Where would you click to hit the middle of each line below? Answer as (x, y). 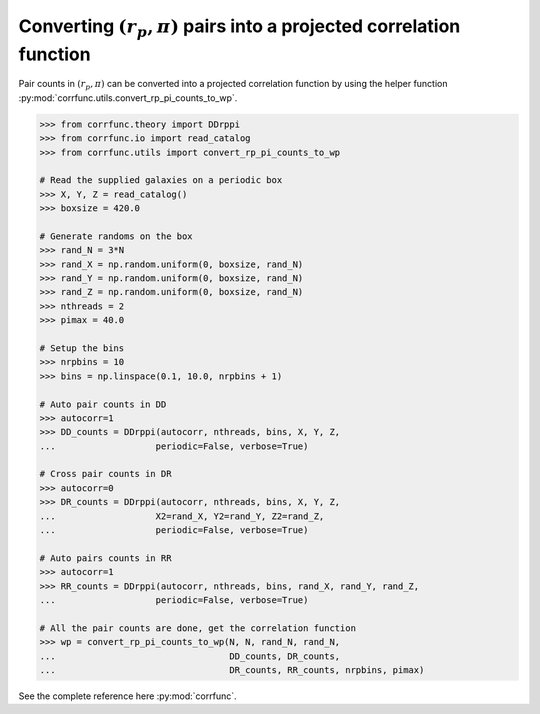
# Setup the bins (82, 348)
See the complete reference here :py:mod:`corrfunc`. (127, 696)
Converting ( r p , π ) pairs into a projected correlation (239, 27)
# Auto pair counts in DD (103, 404)
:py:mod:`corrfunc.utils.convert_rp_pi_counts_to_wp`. (128, 97)
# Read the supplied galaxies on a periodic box (161, 180)
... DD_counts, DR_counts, (190, 656)
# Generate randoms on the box (116, 236)
